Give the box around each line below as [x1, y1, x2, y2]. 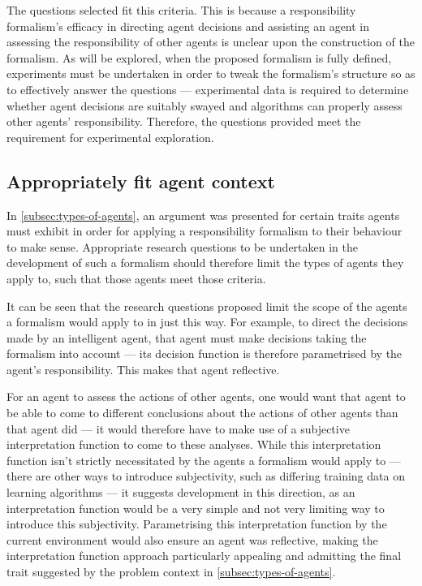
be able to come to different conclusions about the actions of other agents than [6, 404, 398, 421]
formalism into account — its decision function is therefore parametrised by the [6, 345, 403, 362]
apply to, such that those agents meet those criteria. [6, 269, 266, 287]
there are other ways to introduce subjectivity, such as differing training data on [6, 468, 405, 485]
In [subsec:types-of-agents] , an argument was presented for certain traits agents [6, 206, 400, 223]
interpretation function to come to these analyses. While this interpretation [6, 436, 381, 453]
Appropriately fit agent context [6, 168, 275, 193]
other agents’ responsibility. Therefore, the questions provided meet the [6, 113, 361, 130]
